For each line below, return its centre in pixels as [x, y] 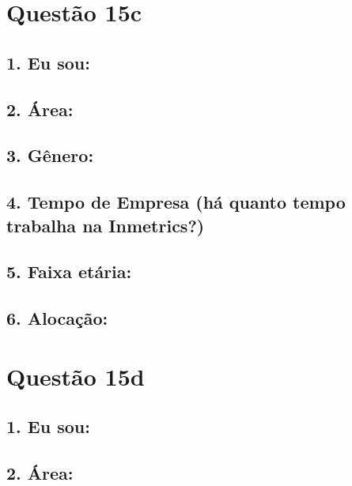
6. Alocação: [57, 318]
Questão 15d [76, 376]
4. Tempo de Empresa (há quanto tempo [176, 202]
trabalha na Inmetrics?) [106, 225]
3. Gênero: [50, 155]
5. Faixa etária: [69, 271]
